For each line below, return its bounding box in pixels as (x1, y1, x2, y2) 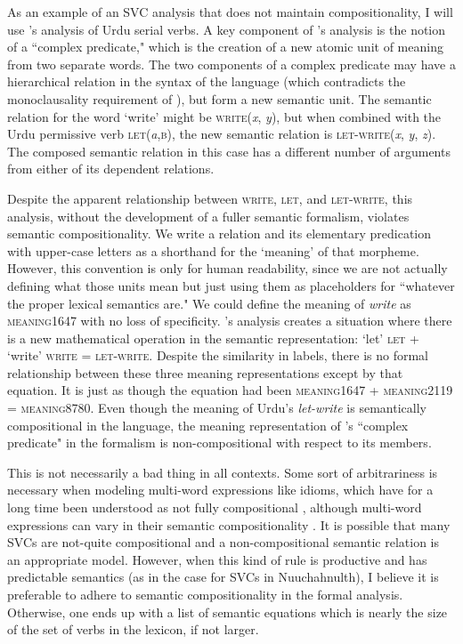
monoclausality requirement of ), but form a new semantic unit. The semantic (7, 89, 432, 108)
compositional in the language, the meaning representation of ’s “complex (7, 415, 409, 434)
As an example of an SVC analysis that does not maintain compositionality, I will (7, 3, 453, 20)
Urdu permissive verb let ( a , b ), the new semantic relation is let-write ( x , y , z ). (7, 125, 436, 143)
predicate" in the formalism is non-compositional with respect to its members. (7, 433, 432, 452)
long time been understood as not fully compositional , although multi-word (7, 498, 422, 517)
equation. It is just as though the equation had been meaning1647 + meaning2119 (7, 381, 453, 399)
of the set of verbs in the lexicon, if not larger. (7, 620, 259, 639)
